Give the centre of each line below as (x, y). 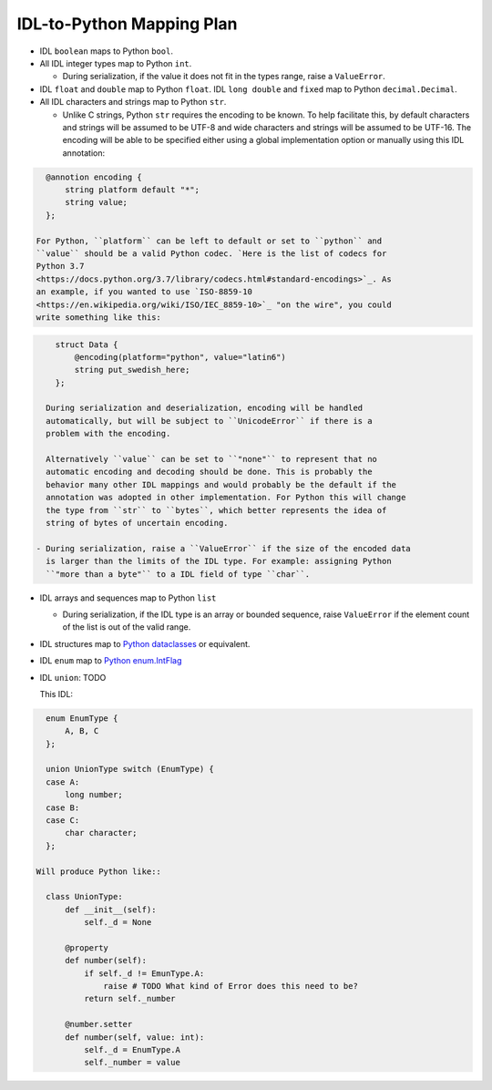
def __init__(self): (111, 910)
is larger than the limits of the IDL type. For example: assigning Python (219, 561)
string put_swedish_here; (132, 370)
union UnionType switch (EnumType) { (130, 769)
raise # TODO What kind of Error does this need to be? (231, 986)
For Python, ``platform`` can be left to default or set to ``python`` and (209, 241)
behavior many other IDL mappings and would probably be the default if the (221, 484)
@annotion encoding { (94, 177)
